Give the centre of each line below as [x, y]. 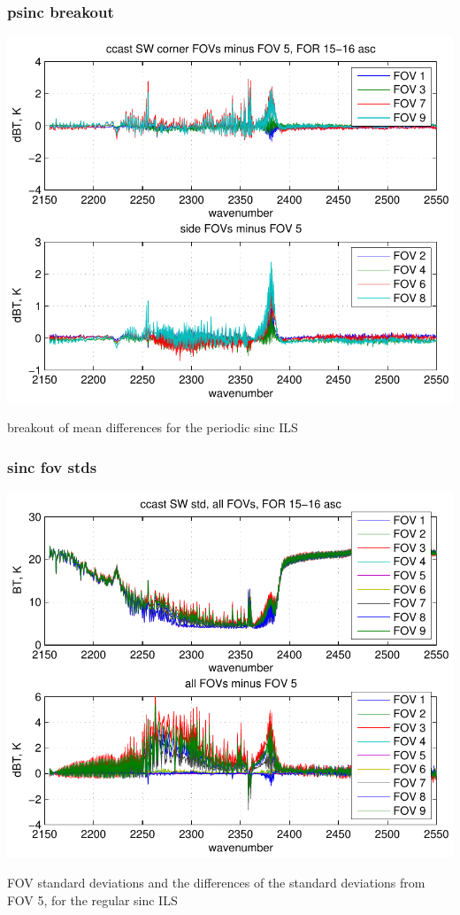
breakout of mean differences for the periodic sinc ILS [153, 427]
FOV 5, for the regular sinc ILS [92, 899]
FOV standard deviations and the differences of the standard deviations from [216, 882]
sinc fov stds [52, 466]
